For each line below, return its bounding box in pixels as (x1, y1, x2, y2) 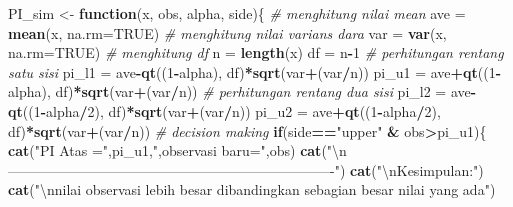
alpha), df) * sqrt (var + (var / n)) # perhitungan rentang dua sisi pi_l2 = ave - (8, 81, 477, 102)
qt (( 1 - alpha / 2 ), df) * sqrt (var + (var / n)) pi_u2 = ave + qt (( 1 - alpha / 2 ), (8, 100, 441, 121)
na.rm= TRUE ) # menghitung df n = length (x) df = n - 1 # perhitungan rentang (8, 42, 504, 63)
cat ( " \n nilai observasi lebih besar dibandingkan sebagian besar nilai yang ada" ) (8, 179, 496, 200)
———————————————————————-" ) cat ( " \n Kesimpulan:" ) (8, 159, 484, 180)
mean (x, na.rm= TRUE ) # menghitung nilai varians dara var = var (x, (8, 22, 447, 43)
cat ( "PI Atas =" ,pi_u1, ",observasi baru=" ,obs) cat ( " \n (8, 140, 347, 161)
